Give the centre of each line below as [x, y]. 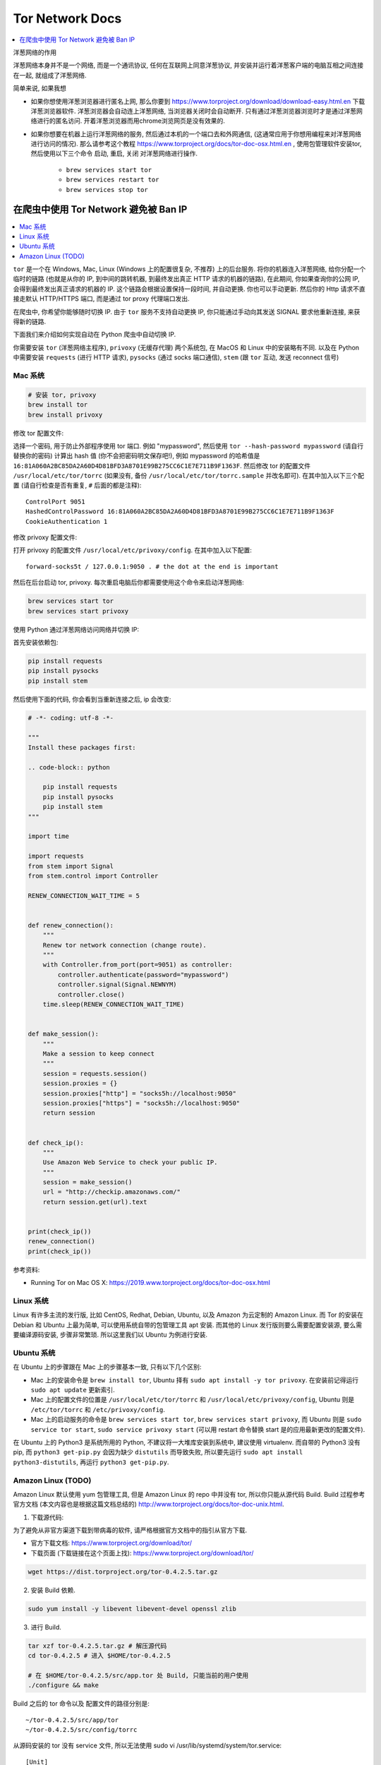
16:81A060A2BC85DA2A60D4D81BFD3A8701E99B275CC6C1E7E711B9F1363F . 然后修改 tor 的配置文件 [162, 465]
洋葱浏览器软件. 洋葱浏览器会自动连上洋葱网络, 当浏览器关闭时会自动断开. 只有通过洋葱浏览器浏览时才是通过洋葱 [193, 111]
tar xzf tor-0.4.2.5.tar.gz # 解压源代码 [97, 1646]
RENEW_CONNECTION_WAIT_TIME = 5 [84, 896]
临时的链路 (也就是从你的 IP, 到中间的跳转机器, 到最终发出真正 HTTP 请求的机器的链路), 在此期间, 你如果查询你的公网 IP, [186, 279]
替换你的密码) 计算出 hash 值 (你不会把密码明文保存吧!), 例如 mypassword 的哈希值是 [137, 456]
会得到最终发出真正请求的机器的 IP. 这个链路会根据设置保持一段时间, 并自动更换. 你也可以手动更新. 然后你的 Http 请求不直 [189, 289]
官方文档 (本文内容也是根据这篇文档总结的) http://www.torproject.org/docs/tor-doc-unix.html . [149, 1504]
